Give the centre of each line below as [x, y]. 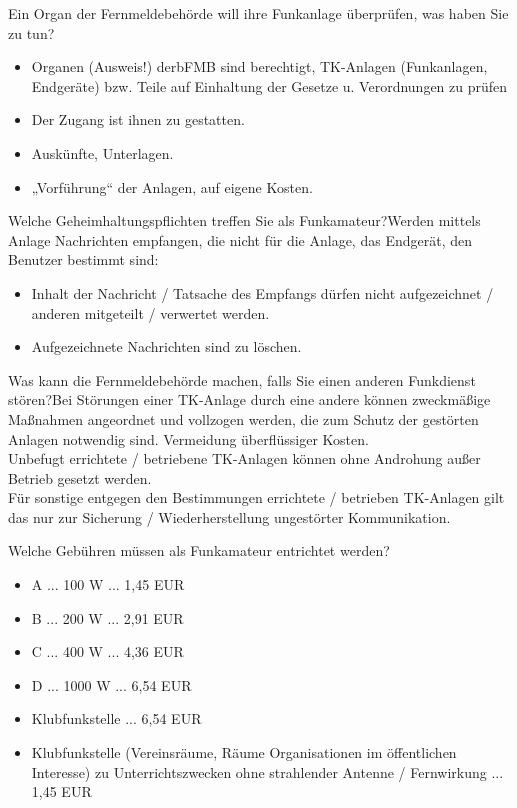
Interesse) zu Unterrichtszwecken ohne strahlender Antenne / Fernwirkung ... [267, 771]
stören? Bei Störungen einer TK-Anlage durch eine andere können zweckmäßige [249, 399]
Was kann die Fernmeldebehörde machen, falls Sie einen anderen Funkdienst [242, 379]
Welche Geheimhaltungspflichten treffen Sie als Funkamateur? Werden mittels [244, 220]
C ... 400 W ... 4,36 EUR [107, 651]
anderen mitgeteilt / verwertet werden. [150, 312]
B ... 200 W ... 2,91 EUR [107, 617]
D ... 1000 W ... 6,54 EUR [111, 684]
